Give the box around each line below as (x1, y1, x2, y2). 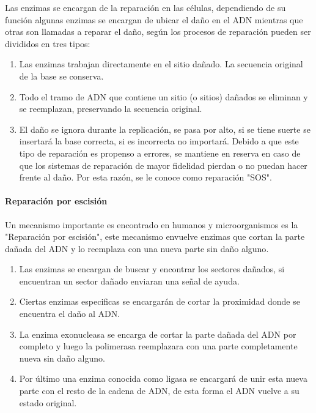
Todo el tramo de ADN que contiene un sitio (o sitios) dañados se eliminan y (19, 90, 308, 103)
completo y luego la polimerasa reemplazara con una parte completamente (19, 340, 298, 352)
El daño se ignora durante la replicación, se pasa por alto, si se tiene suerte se (19, 122, 310, 135)
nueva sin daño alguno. (19, 351, 105, 364)
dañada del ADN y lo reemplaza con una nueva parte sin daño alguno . (5, 242, 269, 255)
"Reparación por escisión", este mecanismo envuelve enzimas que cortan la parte (5, 230, 305, 243)
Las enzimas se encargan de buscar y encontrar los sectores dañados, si (19, 262, 285, 275)
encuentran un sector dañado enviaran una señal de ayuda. (19, 274, 240, 287)
